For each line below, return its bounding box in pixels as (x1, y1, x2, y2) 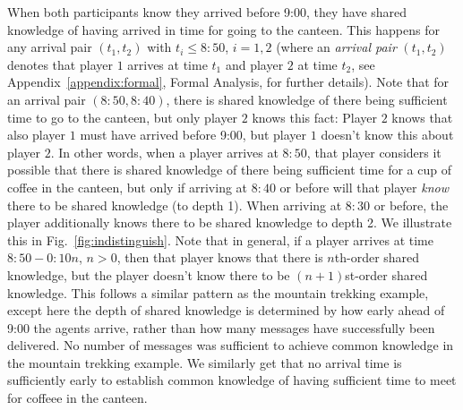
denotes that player (7, 55, 113, 73)
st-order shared (345, 265, 428, 284)
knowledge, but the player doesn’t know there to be (7, 265, 290, 284)
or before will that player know (279, 177, 449, 196)
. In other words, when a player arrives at (50, 142, 279, 161)
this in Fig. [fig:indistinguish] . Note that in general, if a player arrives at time (7, 230, 433, 249)
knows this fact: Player (252, 107, 378, 126)
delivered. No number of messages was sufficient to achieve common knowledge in (7, 336, 454, 354)
